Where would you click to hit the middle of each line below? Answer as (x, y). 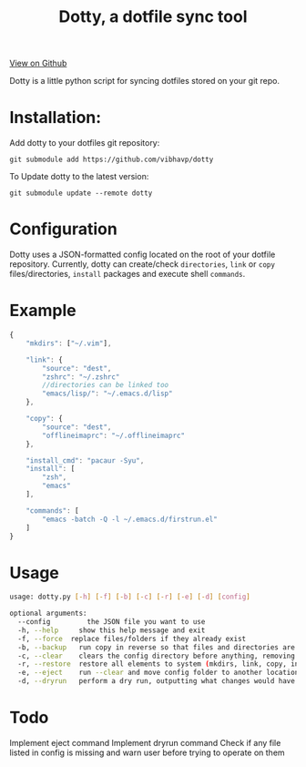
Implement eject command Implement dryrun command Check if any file (145, 743)
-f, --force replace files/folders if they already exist (132, 639)
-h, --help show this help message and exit (112, 630)
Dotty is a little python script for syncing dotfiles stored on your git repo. (145, 81)
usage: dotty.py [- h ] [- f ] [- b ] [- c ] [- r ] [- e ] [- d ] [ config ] (130, 597)
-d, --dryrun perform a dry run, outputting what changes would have (157, 681)
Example (43, 311)
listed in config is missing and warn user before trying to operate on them (147, 752)
